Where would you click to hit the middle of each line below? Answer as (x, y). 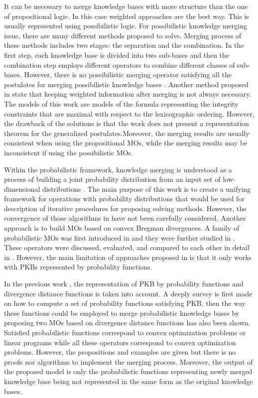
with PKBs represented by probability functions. (78, 267)
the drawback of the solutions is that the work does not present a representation (127, 123)
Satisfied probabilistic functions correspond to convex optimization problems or (125, 332)
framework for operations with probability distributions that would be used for (124, 199)
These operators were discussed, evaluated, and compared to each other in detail (127, 247)
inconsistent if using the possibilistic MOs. (68, 152)
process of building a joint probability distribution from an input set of (112, 179)
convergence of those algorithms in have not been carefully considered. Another (125, 218)
